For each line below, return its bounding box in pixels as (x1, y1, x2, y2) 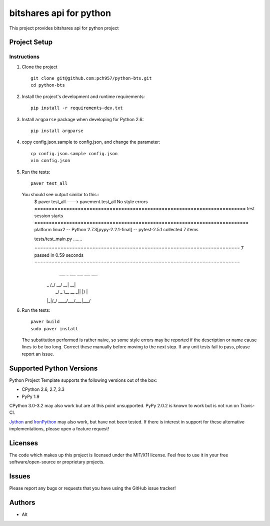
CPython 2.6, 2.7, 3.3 (21, 386, 65, 392)
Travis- (240, 402, 255, 408)
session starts (34, 213, 63, 219)
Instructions (9, 53, 40, 60)
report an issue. (21, 351, 54, 357)
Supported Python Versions (9, 364, 98, 372)
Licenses (9, 438, 38, 447)
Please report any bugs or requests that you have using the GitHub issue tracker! (9, 485, 176, 491)
